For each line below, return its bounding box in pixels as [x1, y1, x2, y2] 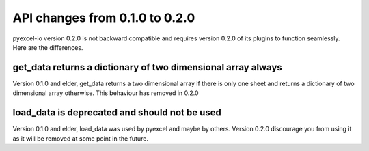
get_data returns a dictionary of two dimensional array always [12, 61, 283, 73]
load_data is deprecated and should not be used [12, 107, 221, 119]
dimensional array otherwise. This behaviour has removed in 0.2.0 [12, 89, 199, 97]
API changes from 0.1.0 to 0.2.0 [12, 10, 195, 25]
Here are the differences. [12, 43, 83, 51]
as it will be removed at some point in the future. [12, 134, 148, 143]
